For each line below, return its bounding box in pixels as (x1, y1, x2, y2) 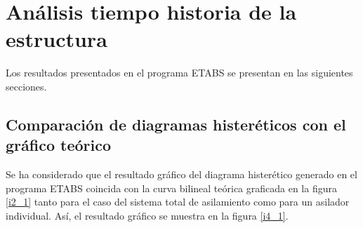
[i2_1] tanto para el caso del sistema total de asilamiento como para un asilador (6, 194, 350, 209)
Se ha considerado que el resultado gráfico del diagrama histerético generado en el (6, 167, 357, 182)
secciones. (6, 79, 47, 93)
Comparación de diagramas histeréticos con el (6, 113, 346, 135)
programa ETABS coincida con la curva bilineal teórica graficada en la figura (6, 180, 337, 195)
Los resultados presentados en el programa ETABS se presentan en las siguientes (6, 65, 353, 80)
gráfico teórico (6, 134, 112, 156)
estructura (6, 25, 107, 53)
